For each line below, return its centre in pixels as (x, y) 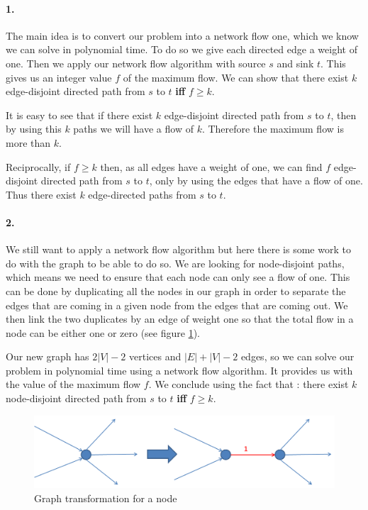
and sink (295, 63)
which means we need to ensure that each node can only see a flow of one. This (178, 277)
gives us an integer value (59, 77)
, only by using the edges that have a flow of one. (256, 181)
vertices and (155, 356)
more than (28, 142)
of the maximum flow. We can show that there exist (236, 77)
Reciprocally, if (38, 166)
